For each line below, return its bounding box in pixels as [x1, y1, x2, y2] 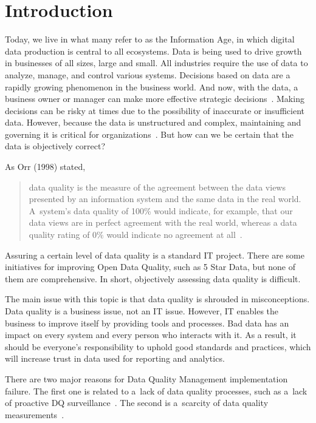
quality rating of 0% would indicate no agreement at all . [29, 228, 242, 241]
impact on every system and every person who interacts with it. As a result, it [5, 328, 297, 341]
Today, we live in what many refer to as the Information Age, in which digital [5, 33, 295, 46]
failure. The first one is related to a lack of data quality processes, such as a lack [5, 384, 307, 397]
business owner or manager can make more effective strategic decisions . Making [5, 92, 304, 105]
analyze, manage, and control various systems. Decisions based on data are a [5, 68, 290, 81]
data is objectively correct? [5, 140, 106, 152]
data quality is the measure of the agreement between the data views [29, 180, 286, 193]
